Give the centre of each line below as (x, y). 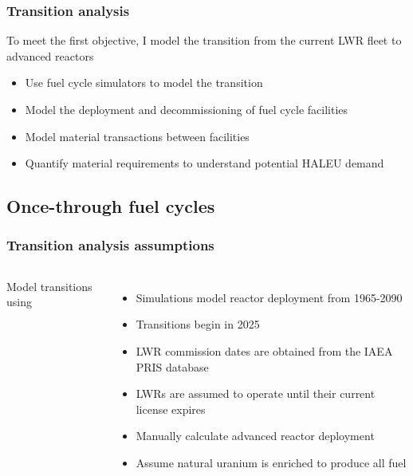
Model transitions (49, 286)
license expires (171, 409)
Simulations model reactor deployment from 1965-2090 (269, 297)
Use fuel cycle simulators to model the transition (144, 83)
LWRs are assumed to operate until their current (256, 393)
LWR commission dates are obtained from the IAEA (264, 350)
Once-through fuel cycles (111, 206)
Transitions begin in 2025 (198, 324)
